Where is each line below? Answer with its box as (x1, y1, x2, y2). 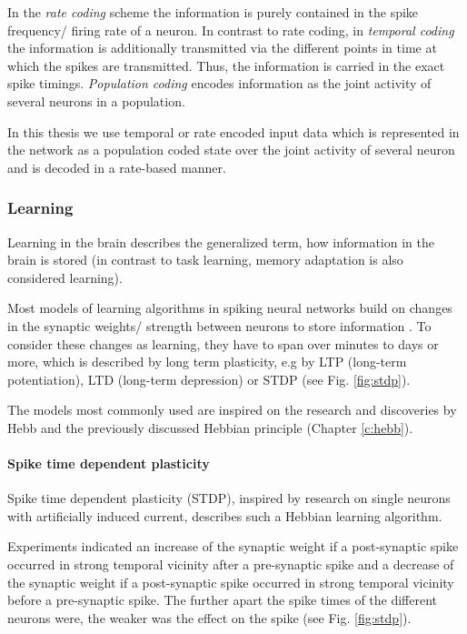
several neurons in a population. (7, 91, 185, 110)
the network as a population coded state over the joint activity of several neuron (7, 140, 455, 159)
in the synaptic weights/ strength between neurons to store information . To (7, 316, 432, 335)
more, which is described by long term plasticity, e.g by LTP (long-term (7, 352, 407, 371)
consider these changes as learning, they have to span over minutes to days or (7, 334, 439, 353)
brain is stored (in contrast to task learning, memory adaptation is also (7, 250, 403, 269)
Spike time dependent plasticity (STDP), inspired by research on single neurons (7, 488, 451, 508)
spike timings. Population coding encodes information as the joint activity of (7, 74, 432, 93)
